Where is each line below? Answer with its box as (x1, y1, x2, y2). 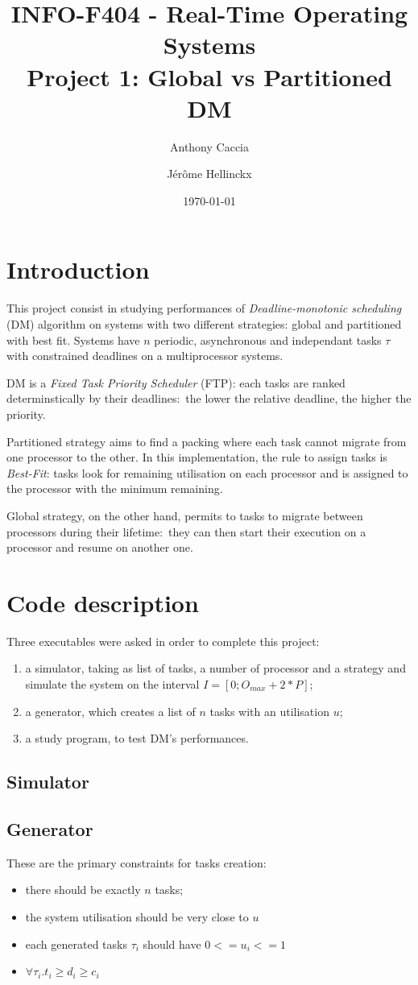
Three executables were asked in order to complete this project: (6, 632, 320, 649)
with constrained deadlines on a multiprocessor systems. (6, 347, 283, 364)
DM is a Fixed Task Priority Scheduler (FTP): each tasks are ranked (6, 374, 346, 391)
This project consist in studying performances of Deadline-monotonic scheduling (6, 300, 402, 317)
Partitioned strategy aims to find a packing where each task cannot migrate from (6, 432, 407, 449)
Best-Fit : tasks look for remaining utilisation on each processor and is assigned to (6, 464, 408, 481)
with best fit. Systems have (6, 331, 140, 348)
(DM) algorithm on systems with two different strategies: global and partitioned (6, 316, 402, 332)
